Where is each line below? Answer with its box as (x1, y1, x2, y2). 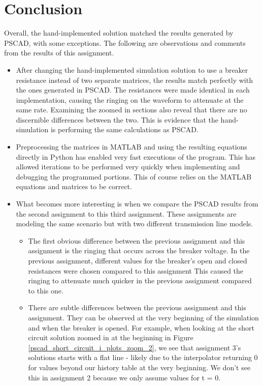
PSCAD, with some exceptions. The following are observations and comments (4, 37, 246, 48)
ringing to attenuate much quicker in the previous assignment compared (28, 275, 252, 286)
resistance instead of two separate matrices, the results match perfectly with (16, 74, 253, 85)
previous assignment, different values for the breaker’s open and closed (28, 255, 247, 265)
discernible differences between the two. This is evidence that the (16, 114, 218, 125)
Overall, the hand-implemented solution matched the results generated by (4, 27, 234, 38)
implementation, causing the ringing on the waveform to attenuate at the (16, 94, 244, 105)
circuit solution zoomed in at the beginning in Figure (28, 332, 193, 343)
